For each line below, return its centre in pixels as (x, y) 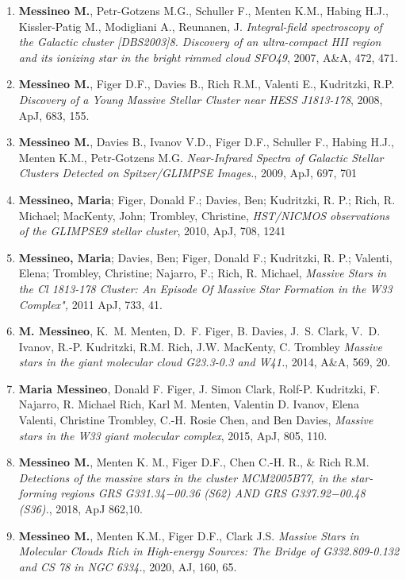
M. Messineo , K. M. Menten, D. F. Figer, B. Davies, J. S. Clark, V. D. (199, 331)
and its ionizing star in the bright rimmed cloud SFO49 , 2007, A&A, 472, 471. (208, 57)
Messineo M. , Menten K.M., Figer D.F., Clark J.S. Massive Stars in (189, 535)
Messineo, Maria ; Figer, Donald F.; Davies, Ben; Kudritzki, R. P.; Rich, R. (207, 199)
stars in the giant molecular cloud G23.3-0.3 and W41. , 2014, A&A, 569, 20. (205, 362)
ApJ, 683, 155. (54, 115)
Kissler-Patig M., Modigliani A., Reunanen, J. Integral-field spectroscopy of (200, 26)
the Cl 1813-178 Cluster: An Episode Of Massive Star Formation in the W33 (205, 288)
